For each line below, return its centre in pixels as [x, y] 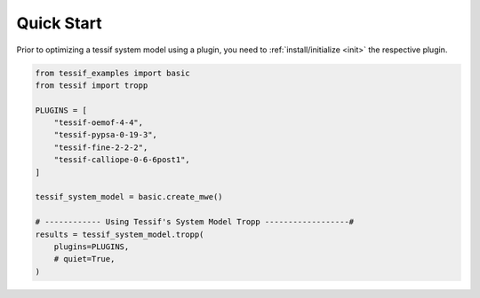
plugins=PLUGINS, [92, 247]
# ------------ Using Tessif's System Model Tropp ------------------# [195, 222]
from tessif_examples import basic [112, 73]
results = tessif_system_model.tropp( [120, 234]
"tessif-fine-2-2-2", [101, 147]
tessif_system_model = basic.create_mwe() [129, 197]
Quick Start [59, 23]
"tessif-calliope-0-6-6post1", [122, 160]
